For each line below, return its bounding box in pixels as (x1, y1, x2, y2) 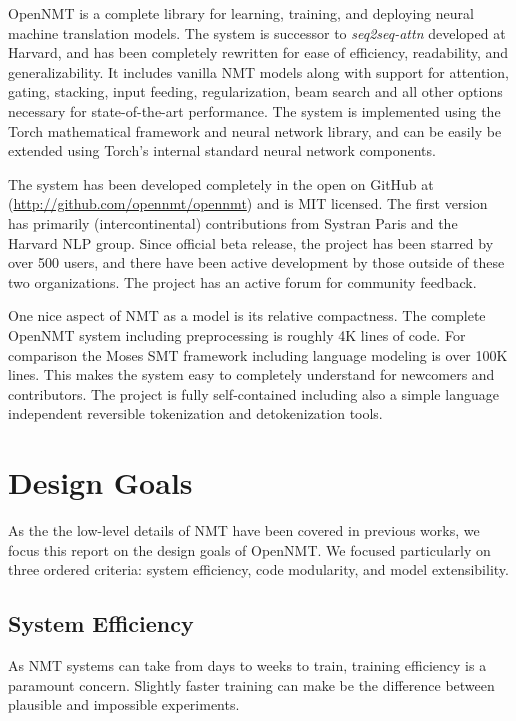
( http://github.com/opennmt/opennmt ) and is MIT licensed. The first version (8, 193, 488, 214)
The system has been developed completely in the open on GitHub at (8, 173, 434, 194)
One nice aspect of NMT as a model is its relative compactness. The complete (8, 305, 486, 326)
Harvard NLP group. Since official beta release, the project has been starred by (8, 232, 494, 253)
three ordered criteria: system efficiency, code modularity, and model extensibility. (8, 559, 509, 580)
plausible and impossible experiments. (8, 694, 240, 715)
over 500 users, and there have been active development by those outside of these (8, 252, 505, 273)
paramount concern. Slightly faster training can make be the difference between (8, 674, 495, 695)
